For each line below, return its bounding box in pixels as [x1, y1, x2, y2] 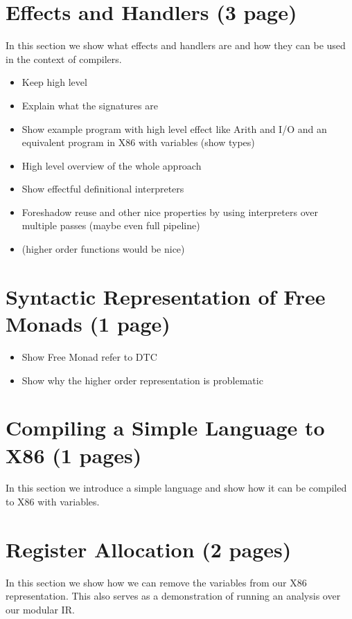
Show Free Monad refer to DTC [21, 349, 157, 364]
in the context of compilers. [6, 51, 122, 66]
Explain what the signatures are [21, 98, 158, 112]
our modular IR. [6, 602, 75, 616]
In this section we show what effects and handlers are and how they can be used [6, 38, 346, 53]
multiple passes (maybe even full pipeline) [21, 218, 200, 233]
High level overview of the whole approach [21, 158, 202, 172]
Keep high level [21, 75, 87, 89]
